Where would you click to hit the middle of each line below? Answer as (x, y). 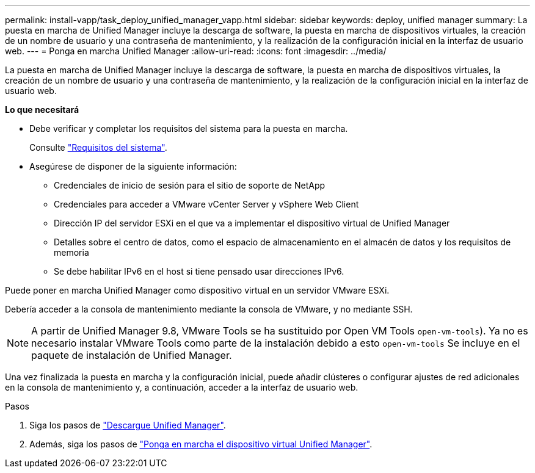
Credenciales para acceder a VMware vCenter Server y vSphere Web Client (206, 204)
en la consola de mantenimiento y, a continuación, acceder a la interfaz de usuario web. (182, 387)
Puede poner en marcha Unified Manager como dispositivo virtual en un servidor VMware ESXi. (197, 290)
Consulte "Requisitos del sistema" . (98, 147)
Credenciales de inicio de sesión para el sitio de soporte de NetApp (190, 185)
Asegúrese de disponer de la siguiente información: (133, 166)
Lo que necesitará (42, 110)
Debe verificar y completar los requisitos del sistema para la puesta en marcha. (189, 128)
